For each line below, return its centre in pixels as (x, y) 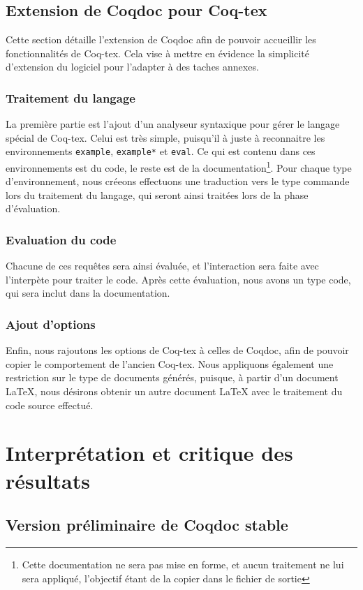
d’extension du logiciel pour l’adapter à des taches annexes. (132, 67)
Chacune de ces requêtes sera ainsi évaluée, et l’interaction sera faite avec (162, 266)
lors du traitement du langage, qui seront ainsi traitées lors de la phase (157, 194)
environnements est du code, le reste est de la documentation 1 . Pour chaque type (179, 167)
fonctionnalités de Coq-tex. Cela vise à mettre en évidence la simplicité (157, 53)
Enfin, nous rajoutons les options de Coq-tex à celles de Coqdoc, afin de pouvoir (177, 350)
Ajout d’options (51, 324)
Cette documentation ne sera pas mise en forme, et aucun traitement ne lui (183, 565)
